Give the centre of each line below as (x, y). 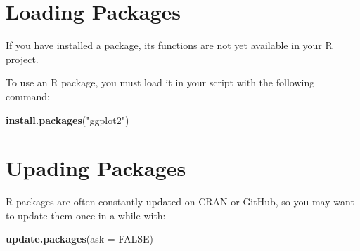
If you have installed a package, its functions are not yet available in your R (169, 45)
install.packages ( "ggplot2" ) (67, 120)
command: (28, 96)
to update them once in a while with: (86, 215)
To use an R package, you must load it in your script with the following (160, 82)
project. (22, 59)
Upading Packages (96, 168)
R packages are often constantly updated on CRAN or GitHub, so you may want (180, 202)
